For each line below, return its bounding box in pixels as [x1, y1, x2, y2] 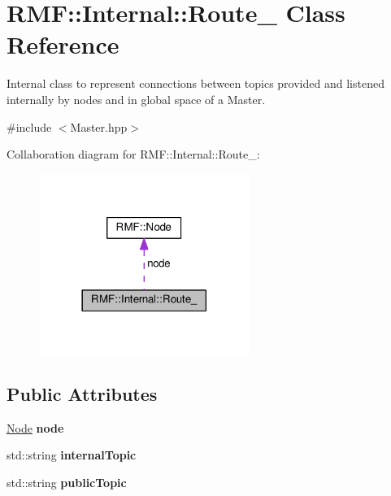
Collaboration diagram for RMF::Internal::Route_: [7, 146, 260, 163]
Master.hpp [70, 118, 128, 135]
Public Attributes [7, 381, 158, 406]
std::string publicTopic [7, 473, 127, 490]
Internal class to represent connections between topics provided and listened [7, 75, 384, 92]
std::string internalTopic [7, 446, 137, 463]
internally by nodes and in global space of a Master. [7, 90, 266, 107]
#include [7, 118, 52, 135]
